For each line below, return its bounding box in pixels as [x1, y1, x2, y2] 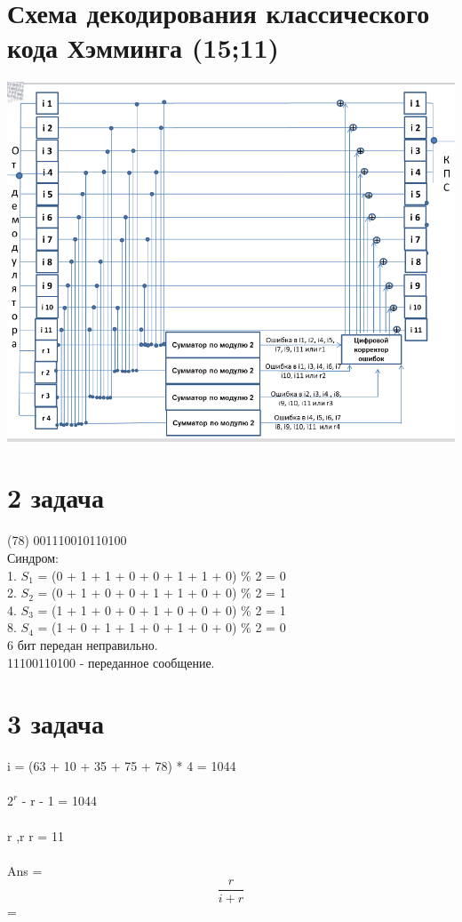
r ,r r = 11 [7, 826, 64, 845]
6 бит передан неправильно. [7, 635, 158, 653]
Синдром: [7, 549, 59, 567]
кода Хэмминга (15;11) [7, 29, 280, 66]
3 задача [7, 705, 104, 742]
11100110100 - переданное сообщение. [7, 653, 215, 671]
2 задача [7, 479, 104, 516]
